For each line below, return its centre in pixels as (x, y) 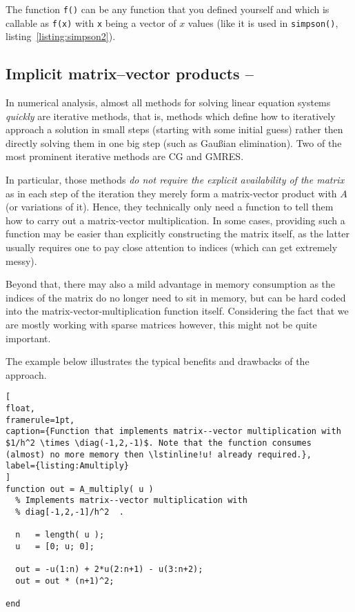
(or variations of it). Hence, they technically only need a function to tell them (170, 207)
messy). (21, 260)
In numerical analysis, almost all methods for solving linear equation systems (168, 102)
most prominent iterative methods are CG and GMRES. (125, 156)
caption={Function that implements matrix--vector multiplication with (173, 432)
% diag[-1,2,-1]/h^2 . (70, 512)
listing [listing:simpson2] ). (61, 36)
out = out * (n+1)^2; (65, 581)
